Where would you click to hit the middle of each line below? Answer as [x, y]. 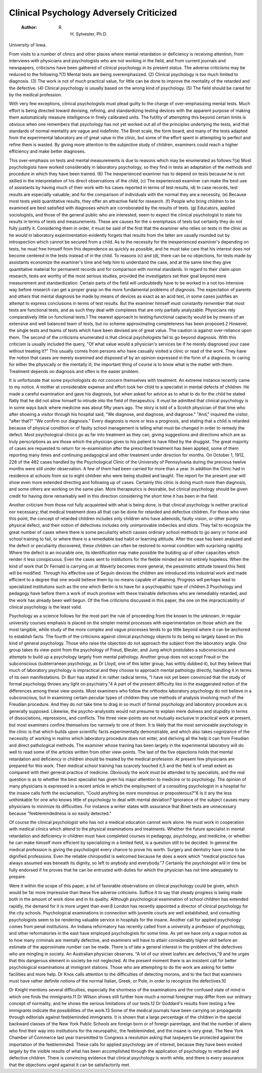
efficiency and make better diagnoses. [47, 151]
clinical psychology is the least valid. [46, 607]
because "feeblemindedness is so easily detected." [60, 813]
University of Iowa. [28, 45]
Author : [29, 27]
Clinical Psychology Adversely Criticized [93, 13]
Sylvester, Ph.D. [92, 34]
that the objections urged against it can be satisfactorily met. [70, 1065]
